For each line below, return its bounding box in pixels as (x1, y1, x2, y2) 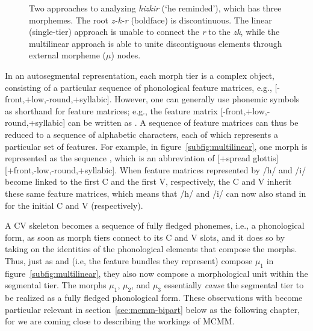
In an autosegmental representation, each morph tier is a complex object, (5, 69, 274, 81)
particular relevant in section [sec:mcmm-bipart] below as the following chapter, (5, 303, 300, 315)
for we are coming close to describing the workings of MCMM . (5, 315, 235, 327)
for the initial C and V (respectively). (5, 199, 143, 211)
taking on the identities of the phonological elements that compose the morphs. (5, 243, 297, 255)
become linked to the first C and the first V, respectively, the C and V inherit (5, 175, 292, 188)
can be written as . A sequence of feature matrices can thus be (67, 116, 299, 129)
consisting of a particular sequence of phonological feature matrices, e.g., (5, 81, 272, 93)
